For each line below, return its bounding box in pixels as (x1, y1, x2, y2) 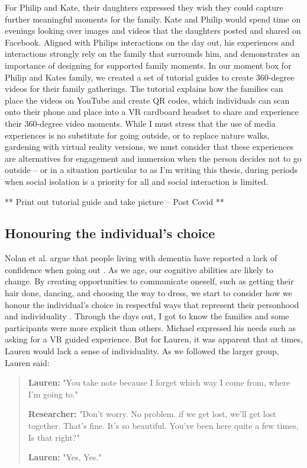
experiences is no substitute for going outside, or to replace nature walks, (5, 129, 270, 141)
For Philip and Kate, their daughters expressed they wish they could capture (5, 1, 283, 13)
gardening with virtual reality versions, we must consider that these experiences (5, 140, 293, 153)
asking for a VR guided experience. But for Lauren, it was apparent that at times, (5, 333, 303, 345)
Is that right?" (28, 431, 80, 443)
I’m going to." (28, 387, 78, 400)
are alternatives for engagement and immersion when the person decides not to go (5, 152, 302, 164)
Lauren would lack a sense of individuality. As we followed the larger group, (5, 345, 279, 357)
